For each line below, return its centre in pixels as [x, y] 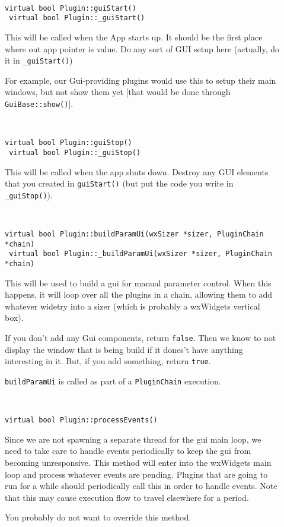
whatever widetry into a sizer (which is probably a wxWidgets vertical [133, 306]
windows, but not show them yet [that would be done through [118, 92]
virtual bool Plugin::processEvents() [81, 420]
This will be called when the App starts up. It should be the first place [134, 37]
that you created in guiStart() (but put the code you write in [119, 183]
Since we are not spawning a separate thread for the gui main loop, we [133, 439]
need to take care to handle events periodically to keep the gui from [128, 451]
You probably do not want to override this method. [98, 517]
